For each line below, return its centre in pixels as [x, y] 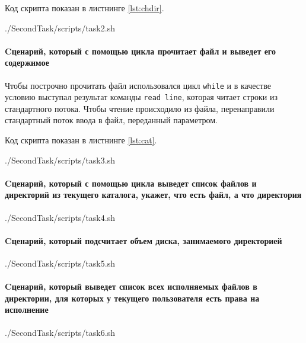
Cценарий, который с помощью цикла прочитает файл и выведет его [140, 51]
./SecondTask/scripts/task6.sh [60, 332]
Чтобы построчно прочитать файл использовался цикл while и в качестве [138, 85]
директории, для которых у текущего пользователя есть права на [132, 298]
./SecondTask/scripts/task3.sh [60, 160]
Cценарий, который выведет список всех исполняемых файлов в [131, 286]
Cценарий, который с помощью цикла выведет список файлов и [131, 183]
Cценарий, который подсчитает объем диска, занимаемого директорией [144, 240]
